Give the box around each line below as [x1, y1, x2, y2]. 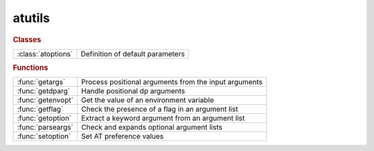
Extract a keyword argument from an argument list [80, 114, 245, 123]
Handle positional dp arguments [80, 86, 186, 96]
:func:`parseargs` [17, 123, 74, 132]
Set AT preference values [80, 132, 164, 141]
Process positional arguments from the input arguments [80, 77, 263, 87]
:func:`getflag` [17, 104, 64, 114]
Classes [12, 34, 42, 44]
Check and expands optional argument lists [80, 123, 223, 132]
